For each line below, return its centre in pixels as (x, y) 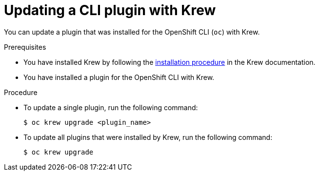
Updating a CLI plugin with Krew (110, 10)
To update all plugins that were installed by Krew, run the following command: (148, 137)
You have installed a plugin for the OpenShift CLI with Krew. (119, 77)
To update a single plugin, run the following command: (111, 107)
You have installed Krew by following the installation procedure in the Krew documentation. (169, 62)
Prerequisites (25, 47)
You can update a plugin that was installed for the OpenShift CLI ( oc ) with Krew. (132, 32)
